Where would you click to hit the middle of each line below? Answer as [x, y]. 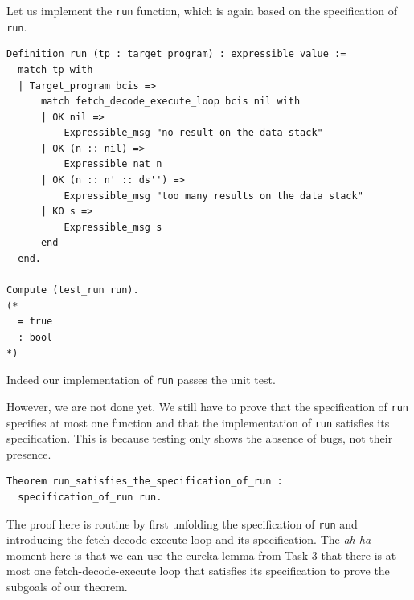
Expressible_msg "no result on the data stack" [193, 133]
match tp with [55, 69]
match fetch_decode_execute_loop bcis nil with [170, 102]
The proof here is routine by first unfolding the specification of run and [182, 523]
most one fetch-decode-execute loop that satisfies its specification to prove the [198, 571]
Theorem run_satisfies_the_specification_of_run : [145, 482]
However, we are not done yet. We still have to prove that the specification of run [208, 406]
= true [35, 322]
